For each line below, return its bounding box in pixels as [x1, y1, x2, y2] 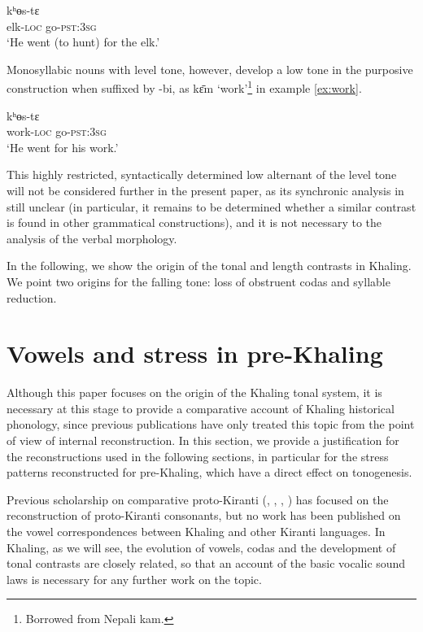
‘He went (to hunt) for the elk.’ [7, 33, 160, 50]
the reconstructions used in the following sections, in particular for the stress [7, 447, 389, 464]
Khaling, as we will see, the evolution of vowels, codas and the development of [7, 538, 396, 556]
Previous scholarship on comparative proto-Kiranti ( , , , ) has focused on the [7, 490, 389, 508]
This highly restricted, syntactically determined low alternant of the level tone [7, 166, 397, 183]
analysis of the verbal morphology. [7, 229, 177, 246]
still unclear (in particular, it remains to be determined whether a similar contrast [7, 198, 416, 215]
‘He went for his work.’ [7, 138, 119, 155]
